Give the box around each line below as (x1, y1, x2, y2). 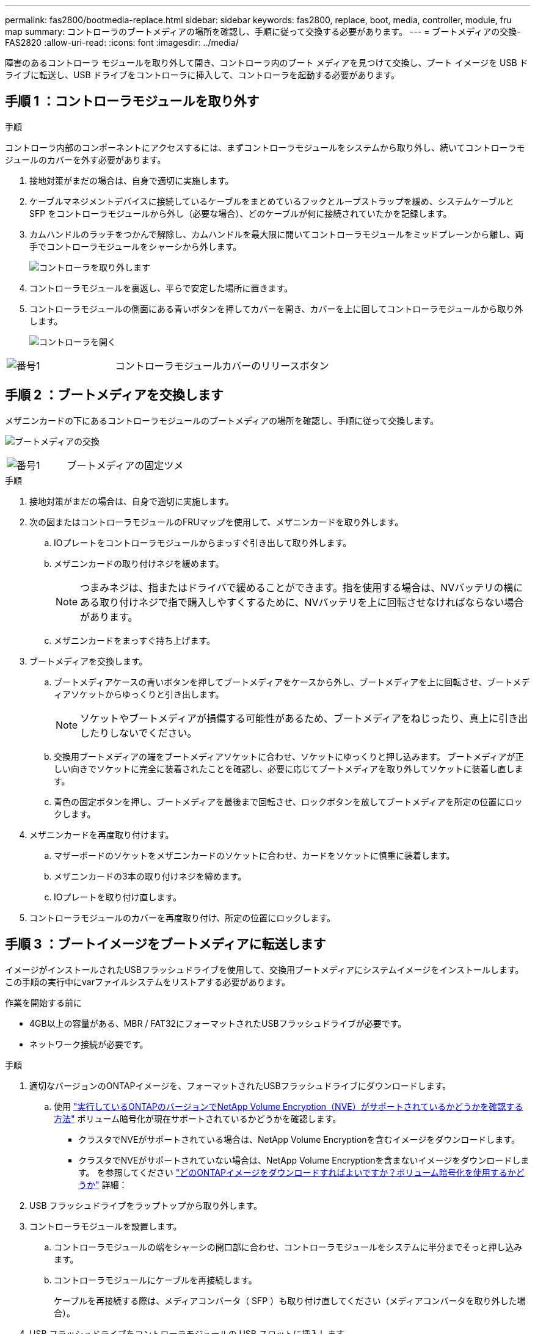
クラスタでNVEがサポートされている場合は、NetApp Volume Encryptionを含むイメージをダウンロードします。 (78, 1134, 520, 1145)
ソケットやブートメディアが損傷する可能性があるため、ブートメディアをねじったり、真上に (80, 712, 499, 724)
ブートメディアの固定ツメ (67, 459, 184, 472)
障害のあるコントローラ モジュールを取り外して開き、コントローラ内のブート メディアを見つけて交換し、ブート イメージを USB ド (5, 57, 528, 68)
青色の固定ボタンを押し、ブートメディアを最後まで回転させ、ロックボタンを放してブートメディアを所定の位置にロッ (54, 796, 523, 807)
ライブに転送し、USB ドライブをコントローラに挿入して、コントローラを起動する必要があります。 (5, 70, 399, 80)
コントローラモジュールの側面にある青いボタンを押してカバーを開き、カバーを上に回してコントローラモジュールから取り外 (29, 303, 523, 314)
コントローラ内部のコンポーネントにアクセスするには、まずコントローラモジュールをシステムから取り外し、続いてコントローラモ (5, 142, 525, 153)
